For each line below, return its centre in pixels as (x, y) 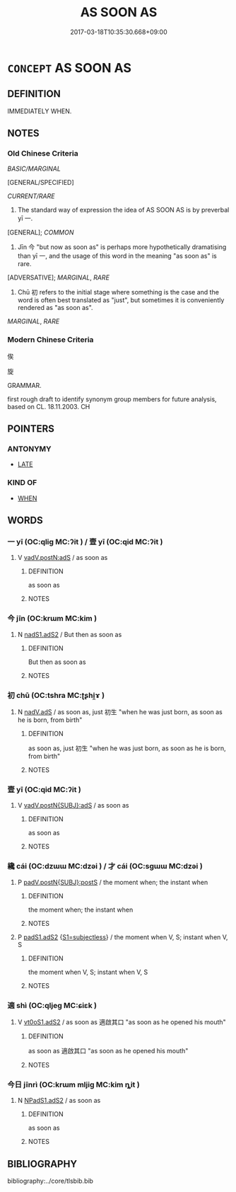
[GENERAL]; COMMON (41, 233)
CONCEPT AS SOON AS (70, 68)
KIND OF (22, 483)
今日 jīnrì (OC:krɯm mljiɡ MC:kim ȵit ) (73, 1084)
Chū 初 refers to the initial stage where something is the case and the (118, 292)
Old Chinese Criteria (43, 154)
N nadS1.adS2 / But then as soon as (70, 634)
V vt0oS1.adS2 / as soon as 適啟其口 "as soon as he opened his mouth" (122, 1022)
